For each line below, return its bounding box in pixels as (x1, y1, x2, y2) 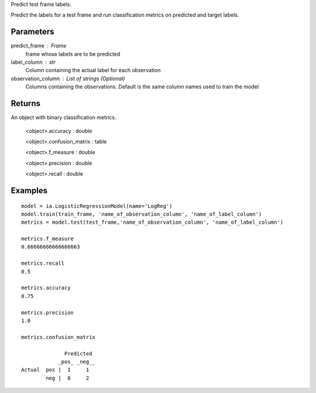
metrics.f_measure (21, 235, 74, 242)
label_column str (11, 59, 56, 66)
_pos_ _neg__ (58, 358, 96, 365)
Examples (11, 185, 48, 196)
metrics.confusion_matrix (21, 334, 96, 340)
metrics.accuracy (21, 285, 71, 291)
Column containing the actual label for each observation (25, 67, 161, 74)
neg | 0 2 (46, 375, 90, 381)
